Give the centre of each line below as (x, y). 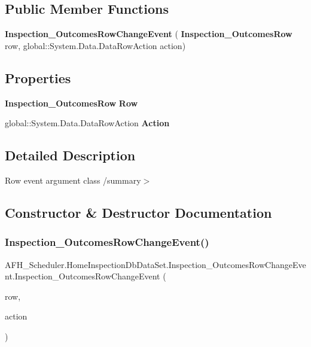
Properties (38, 77)
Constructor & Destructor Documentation (138, 212)
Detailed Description (70, 155)
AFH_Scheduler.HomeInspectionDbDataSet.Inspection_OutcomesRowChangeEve (155, 264)
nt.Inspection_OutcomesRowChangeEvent (83, 276)
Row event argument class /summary (73, 180)
